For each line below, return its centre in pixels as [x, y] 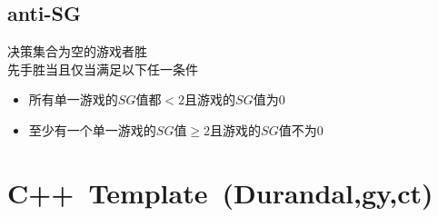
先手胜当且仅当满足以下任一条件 [103, 69]
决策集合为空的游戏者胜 [77, 51]
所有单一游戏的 [73, 99]
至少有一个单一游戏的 [92, 129]
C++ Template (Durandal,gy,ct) [220, 192]
